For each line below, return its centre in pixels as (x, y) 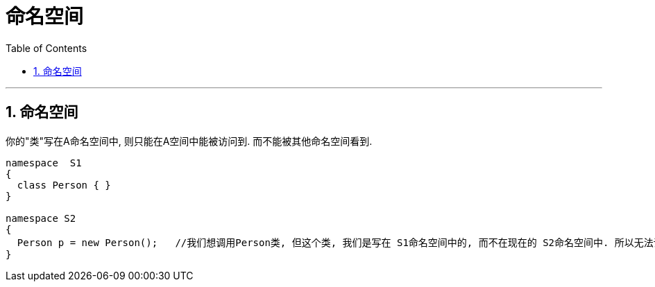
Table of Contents (46, 48)
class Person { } (64, 185)
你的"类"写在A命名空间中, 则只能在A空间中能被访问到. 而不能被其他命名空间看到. (189, 141)
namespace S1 (44, 163)
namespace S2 (41, 218)
